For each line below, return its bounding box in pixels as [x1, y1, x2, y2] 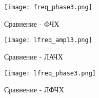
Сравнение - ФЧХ [4, 18, 60, 29]
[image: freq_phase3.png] [4, 4, 92, 11]
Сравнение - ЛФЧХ [4, 84, 64, 95]
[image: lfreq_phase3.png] [4, 69, 96, 77]
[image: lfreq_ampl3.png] [4, 36, 92, 44]
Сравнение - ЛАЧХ [4, 51, 63, 62]
